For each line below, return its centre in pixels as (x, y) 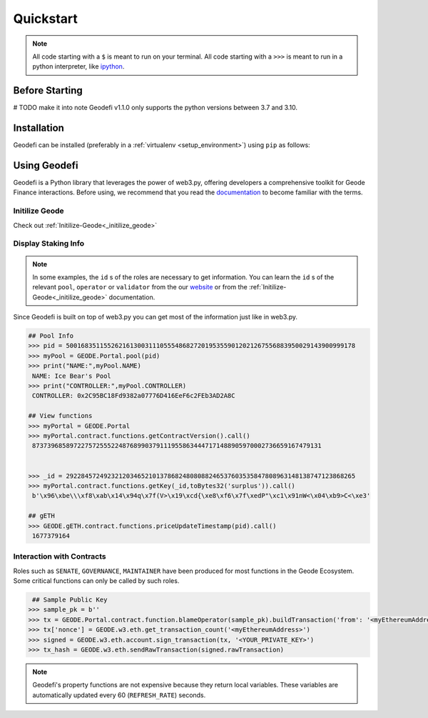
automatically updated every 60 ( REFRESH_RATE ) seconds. (119, 695)
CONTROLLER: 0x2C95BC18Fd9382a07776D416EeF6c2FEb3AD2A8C (134, 396)
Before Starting (48, 90)
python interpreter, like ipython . (78, 66)
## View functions (60, 416)
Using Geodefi (46, 165)
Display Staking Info (49, 244)
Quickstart (46, 19)
